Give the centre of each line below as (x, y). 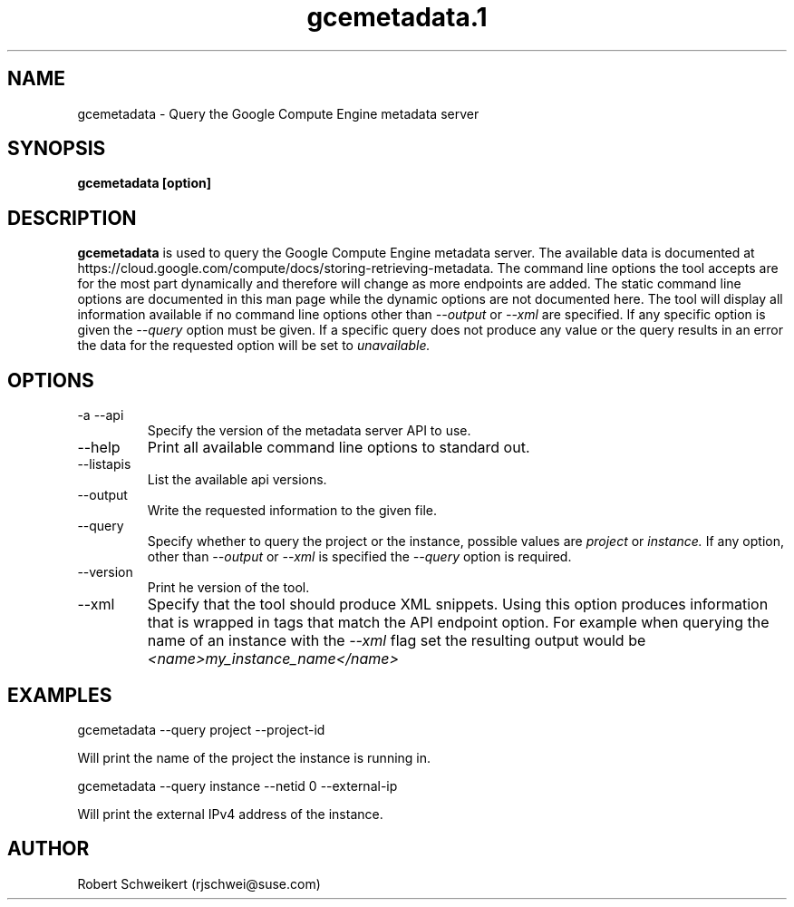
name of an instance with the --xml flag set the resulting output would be (397, 641)
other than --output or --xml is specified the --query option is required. (359, 557)
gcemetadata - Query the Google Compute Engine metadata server (278, 113)
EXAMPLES (60, 695)
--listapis (104, 464)
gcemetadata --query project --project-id (201, 729)
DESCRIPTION (72, 218)
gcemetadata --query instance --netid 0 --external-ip (237, 785)
